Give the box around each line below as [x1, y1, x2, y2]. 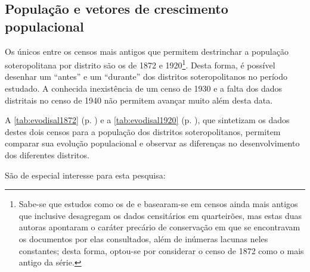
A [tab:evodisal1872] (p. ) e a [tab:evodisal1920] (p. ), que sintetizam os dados [5, 114, 290, 126]
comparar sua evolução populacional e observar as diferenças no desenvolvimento [5, 137, 300, 149]
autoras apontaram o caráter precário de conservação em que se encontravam [18, 221, 300, 233]
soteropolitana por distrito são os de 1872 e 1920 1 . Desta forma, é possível [5, 57, 275, 71]
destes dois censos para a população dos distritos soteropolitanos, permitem [5, 125, 281, 137]
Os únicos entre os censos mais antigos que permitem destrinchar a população [5, 45, 289, 57]
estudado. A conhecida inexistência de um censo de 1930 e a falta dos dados [5, 82, 283, 95]
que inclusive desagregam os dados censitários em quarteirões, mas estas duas [18, 209, 302, 221]
